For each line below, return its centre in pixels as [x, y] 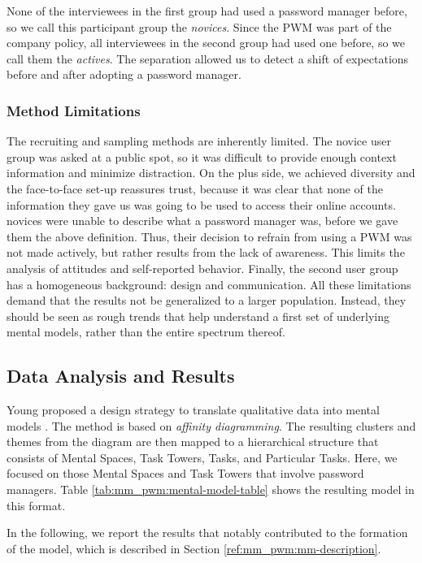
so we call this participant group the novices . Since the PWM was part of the [199, 26]
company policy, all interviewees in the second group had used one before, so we [206, 43]
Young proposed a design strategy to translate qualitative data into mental [193, 410]
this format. [36, 505]
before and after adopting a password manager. [124, 74]
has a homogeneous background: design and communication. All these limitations [209, 284]
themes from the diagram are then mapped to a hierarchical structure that [193, 442]
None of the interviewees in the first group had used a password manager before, [207, 11]
